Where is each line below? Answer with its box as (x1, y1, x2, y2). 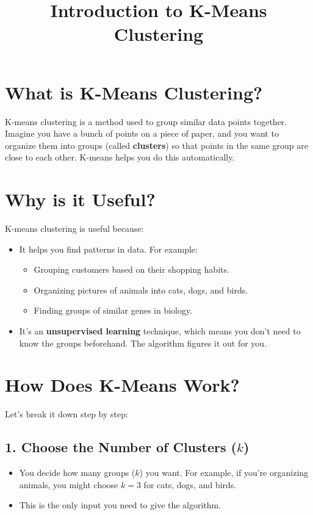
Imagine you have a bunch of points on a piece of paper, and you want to (5, 127, 279, 140)
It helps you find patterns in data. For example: (19, 242, 198, 255)
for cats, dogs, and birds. (143, 478, 237, 491)
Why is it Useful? (5, 187, 156, 212)
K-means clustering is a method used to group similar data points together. (5, 115, 287, 128)
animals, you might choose (19, 478, 118, 491)
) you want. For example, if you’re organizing (139, 466, 309, 479)
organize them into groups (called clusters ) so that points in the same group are (5, 139, 308, 151)
